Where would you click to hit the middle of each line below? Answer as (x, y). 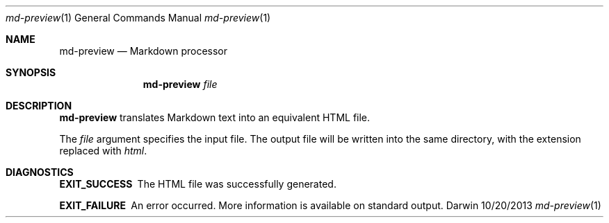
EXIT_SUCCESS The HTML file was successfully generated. (198, 184)
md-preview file (180, 84)
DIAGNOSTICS (40, 172)
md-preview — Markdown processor (144, 51)
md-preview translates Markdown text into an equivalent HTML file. (215, 117)
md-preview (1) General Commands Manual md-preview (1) (138, 18)
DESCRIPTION (39, 106)
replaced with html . (103, 151)
